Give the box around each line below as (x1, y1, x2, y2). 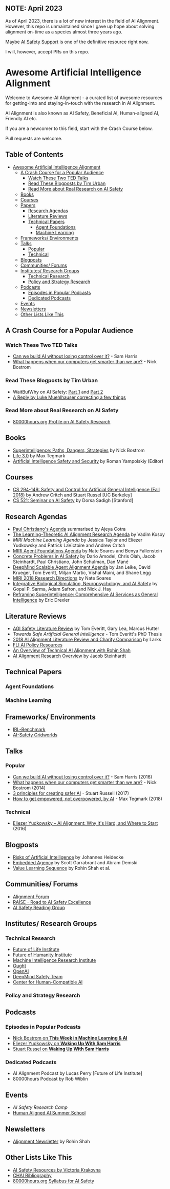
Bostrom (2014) (12, 785, 46, 791)
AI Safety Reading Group (12, 904, 66, 911)
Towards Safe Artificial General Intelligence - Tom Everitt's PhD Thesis (12, 631, 162, 637)
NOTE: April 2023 (5, 4, 63, 13)
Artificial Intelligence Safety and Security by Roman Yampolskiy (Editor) (12, 458, 164, 464)
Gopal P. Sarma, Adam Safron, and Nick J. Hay (12, 586, 112, 592)
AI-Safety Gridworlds (12, 732, 58, 738)
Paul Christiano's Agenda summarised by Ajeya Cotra (12, 526, 126, 532)
